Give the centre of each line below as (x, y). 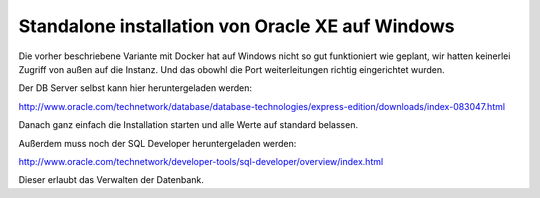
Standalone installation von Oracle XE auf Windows (236, 26)
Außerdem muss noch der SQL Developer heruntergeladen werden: (157, 143)
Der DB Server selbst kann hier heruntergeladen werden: (135, 88)
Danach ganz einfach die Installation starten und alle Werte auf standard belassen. (188, 125)
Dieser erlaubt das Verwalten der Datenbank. (111, 180)
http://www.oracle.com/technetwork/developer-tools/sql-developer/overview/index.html (201, 161)
